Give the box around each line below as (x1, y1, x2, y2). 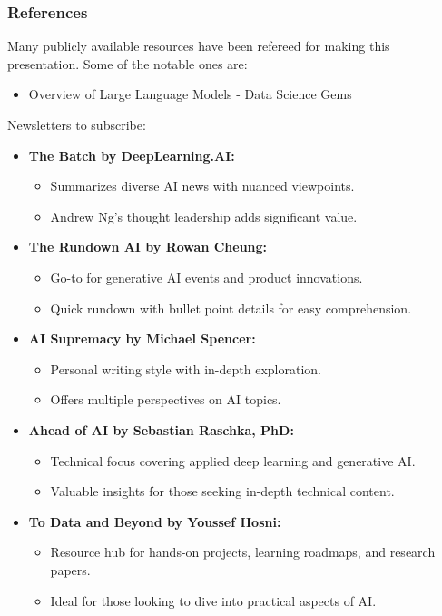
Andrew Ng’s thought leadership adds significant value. (50, 206, 358, 225)
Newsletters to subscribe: (7, 115, 146, 134)
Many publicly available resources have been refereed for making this (7, 36, 390, 55)
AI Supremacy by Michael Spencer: (28, 329, 256, 348)
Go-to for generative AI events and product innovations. (50, 267, 363, 286)
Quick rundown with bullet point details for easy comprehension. (50, 298, 412, 317)
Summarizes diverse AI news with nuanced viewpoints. (50, 176, 355, 195)
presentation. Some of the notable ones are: (7, 54, 248, 73)
